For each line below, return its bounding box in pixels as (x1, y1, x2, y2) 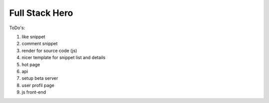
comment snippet (21, 41, 58, 47)
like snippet (21, 34, 46, 40)
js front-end (21, 89, 46, 95)
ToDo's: (9, 25, 25, 31)
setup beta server (21, 75, 58, 81)
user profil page (21, 82, 55, 88)
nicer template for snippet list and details (21, 54, 106, 60)
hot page (21, 61, 40, 67)
